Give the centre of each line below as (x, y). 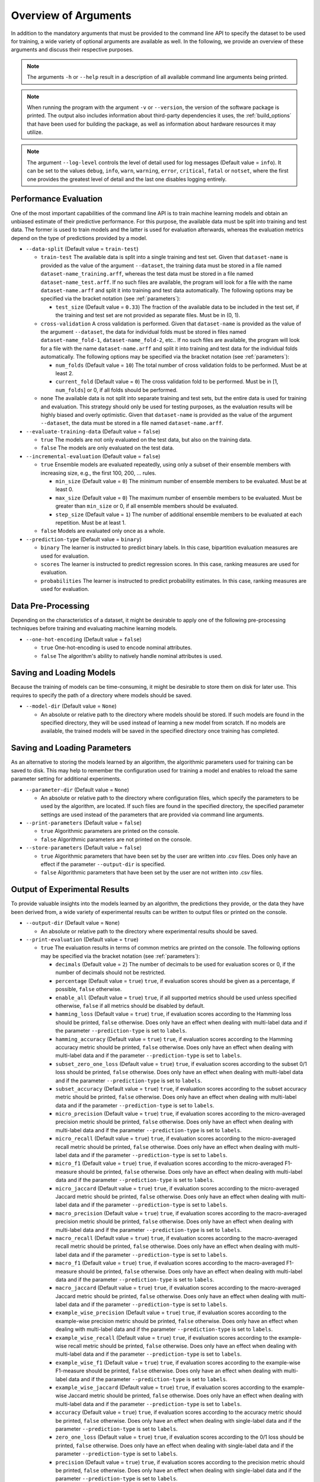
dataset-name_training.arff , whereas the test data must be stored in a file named (147, 274)
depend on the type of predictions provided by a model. (79, 238)
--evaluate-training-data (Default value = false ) (93, 431)
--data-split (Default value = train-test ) (82, 249)
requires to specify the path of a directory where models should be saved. (101, 695)
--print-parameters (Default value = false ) (84, 823)
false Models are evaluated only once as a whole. (103, 531)
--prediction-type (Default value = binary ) (84, 539)
